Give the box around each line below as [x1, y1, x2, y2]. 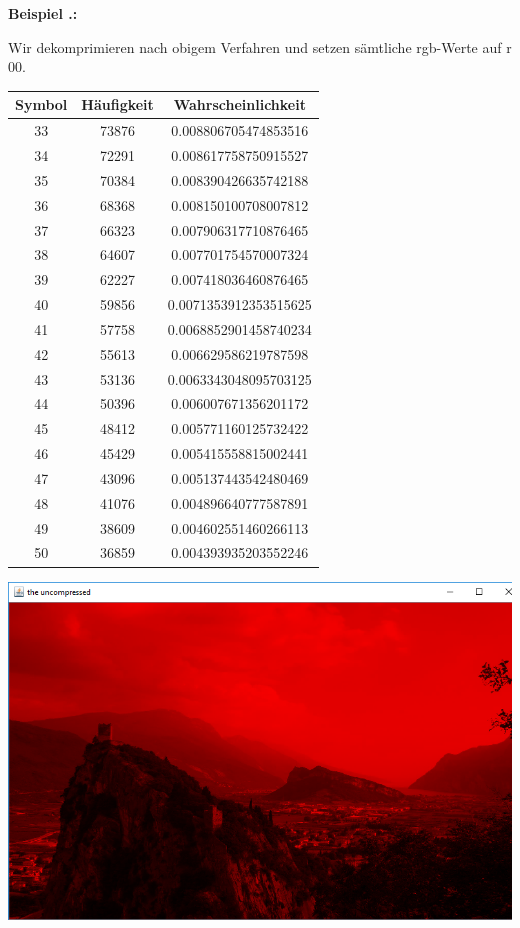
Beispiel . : [8, 3, 78, 23]
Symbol [15, 94, 68, 115]
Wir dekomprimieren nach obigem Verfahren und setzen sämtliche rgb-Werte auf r [8, 36, 512, 57]
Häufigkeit [81, 94, 154, 115]
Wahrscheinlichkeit [173, 94, 306, 115]
